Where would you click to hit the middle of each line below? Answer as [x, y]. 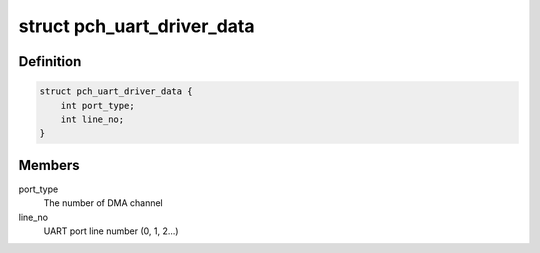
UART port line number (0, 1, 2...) [111, 231]
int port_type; [97, 105]
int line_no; [92, 119]
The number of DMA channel [103, 203]
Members [49, 165]
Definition [50, 61]
